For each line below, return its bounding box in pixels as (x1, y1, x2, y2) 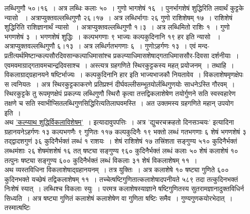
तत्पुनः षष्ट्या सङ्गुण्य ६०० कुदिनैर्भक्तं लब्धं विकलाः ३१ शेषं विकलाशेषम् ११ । (4, 155, 197, 165)
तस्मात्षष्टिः (4, 202, 31, 213)
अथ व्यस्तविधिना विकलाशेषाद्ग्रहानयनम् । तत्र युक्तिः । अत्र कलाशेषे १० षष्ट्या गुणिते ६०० (4, 165, 229, 175)
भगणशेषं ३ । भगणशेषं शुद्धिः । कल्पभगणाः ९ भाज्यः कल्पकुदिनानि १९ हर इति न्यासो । (4, 31, 221, 41)
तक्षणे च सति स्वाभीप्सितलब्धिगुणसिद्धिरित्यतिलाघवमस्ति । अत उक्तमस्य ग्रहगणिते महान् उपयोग (4, 98, 234, 108)
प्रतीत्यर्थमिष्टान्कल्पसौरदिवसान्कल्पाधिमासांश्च (4, 50, 111, 60)
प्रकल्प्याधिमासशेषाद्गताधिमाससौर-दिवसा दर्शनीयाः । (113, 50, 239, 60)
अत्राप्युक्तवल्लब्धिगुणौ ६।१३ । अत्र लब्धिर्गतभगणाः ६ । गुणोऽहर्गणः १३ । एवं (4, 41, 196, 51)
